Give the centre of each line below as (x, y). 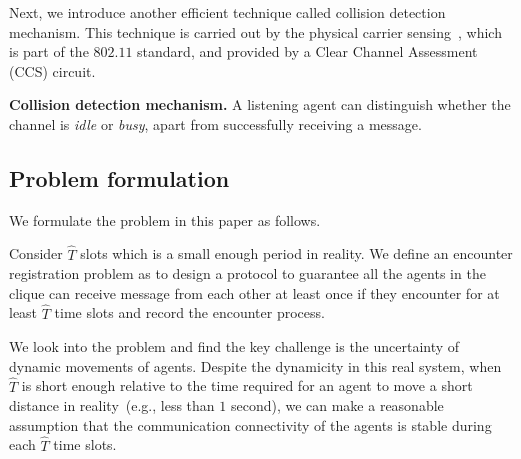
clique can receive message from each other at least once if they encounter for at (254, 292)
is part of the (49, 51)
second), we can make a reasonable (337, 405)
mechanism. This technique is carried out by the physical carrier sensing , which (255, 31)
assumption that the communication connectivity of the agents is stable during (250, 424)
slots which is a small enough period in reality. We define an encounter (296, 253)
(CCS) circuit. (52, 70)
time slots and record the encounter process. (189, 312)
